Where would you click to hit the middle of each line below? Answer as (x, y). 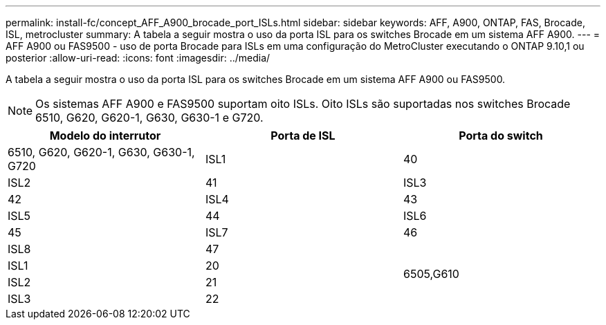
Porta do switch (501, 136)
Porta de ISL (303, 136)
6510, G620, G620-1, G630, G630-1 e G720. (149, 118)
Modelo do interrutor (105, 136)
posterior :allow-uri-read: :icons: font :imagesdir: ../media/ (138, 58)
